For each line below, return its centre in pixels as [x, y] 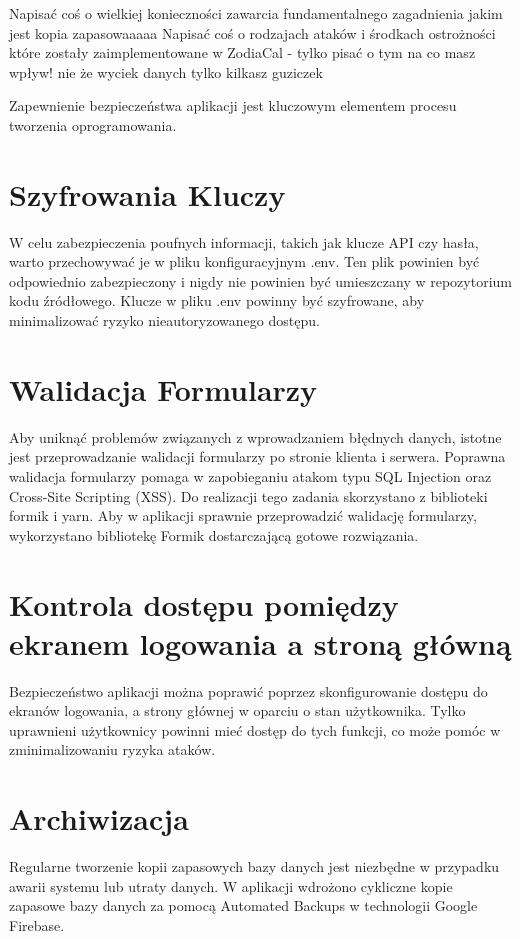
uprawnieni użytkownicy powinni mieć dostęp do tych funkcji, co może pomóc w [255, 729]
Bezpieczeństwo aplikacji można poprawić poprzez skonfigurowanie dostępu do [248, 690]
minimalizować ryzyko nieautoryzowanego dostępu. [164, 320]
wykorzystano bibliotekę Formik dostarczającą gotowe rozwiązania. [214, 534]
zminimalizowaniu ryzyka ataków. [112, 749]
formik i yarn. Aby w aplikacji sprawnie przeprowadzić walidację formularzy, [243, 515]
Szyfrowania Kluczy [147, 193]
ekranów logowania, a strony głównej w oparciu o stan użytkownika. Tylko [237, 710]
